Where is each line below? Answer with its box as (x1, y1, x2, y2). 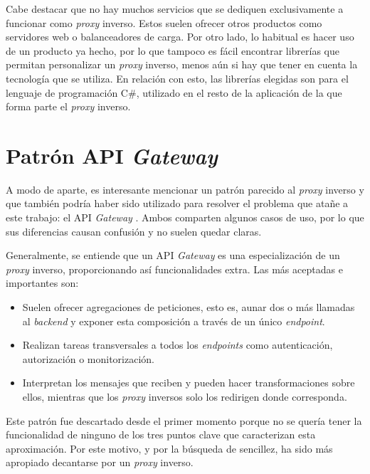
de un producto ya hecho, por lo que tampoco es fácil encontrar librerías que (6, 43, 340, 58)
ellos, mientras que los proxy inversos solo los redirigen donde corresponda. (22, 389, 347, 404)
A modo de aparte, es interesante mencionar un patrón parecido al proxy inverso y (6, 181, 364, 196)
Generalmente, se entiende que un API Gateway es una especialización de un (6, 248, 340, 263)
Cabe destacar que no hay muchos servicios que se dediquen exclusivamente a (6, 1, 344, 16)
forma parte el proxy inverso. (6, 99, 131, 114)
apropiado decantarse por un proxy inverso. (6, 455, 194, 470)
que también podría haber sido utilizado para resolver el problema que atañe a (6, 196, 349, 211)
